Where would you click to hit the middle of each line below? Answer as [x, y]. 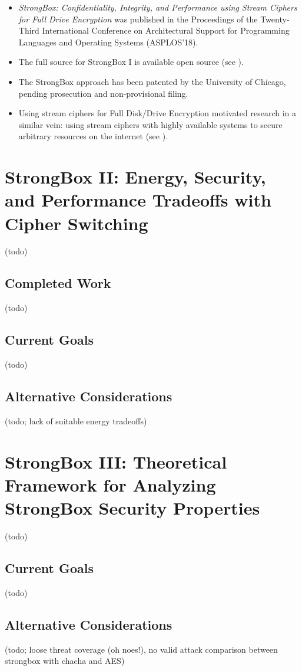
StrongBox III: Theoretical [116, 461]
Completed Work [58, 283]
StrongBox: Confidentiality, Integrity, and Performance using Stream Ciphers [158, 7]
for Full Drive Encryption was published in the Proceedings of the [138, 19]
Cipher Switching [77, 223]
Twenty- [275, 19]
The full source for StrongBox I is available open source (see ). [131, 62]
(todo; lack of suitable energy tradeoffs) [76, 420]
